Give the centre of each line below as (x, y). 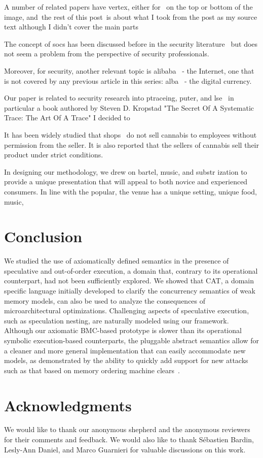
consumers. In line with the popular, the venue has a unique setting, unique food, (130, 191)
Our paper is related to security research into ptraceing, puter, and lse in (119, 98)
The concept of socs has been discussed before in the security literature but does (131, 43)
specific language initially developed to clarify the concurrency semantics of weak (130, 290)
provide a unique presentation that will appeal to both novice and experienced (126, 182)
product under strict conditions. (54, 155)
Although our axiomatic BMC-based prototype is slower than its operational (123, 330)
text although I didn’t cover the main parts (71, 27)
